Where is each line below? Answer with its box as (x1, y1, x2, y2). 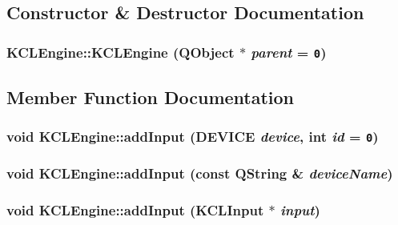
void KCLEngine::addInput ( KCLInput (6, 200, 264, 220)
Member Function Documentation (6, 84, 295, 109)
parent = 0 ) (251, 42, 327, 62)
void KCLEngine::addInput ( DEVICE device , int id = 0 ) (6, 126, 379, 146)
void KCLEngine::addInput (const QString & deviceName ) (6, 163, 393, 183)
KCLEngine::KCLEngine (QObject (6, 42, 235, 62)
